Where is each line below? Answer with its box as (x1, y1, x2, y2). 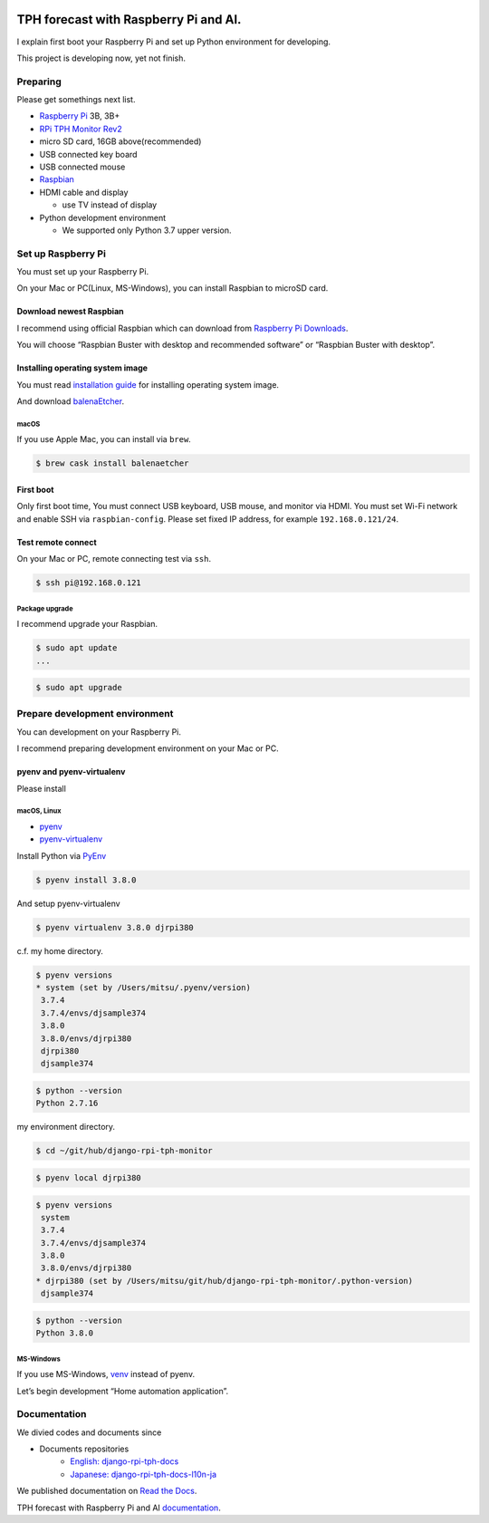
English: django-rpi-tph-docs (70, 1456, 179, 1467)
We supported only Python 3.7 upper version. (62, 225, 232, 236)
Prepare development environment (16, 708, 174, 720)
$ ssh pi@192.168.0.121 (35, 578, 142, 588)
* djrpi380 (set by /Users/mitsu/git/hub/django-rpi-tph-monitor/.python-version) (35, 1276, 414, 1286)
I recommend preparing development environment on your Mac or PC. (16, 743, 280, 754)
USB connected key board (39, 149, 138, 159)
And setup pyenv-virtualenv (16, 898, 121, 909)
